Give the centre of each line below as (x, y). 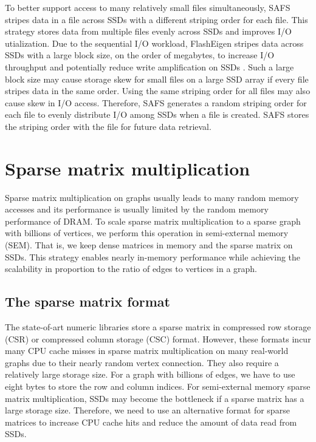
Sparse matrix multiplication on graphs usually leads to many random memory (152, 197)
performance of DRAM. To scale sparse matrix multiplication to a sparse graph (153, 221)
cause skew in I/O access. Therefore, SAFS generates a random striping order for (156, 102)
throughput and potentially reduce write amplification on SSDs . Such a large (149, 66)
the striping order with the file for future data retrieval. (108, 126)
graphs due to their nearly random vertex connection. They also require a (142, 362)
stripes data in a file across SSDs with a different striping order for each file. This (156, 19)
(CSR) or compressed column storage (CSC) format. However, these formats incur (158, 338)
